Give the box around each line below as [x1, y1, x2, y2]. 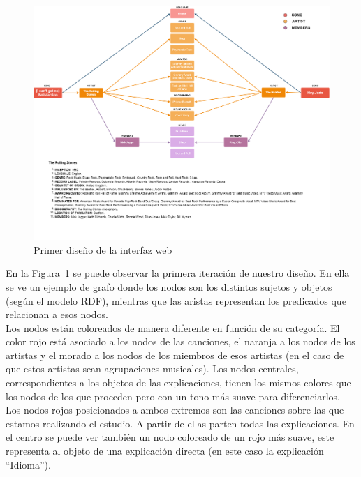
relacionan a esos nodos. [6, 307, 108, 321]
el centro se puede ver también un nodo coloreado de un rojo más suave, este [6, 430, 334, 444]
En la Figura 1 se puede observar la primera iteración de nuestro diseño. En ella [6, 266, 350, 280]
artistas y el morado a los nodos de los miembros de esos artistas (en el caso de [6, 347, 344, 362]
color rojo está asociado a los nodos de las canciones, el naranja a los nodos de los [6, 334, 355, 349]
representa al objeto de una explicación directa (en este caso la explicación [6, 444, 324, 458]
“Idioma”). [6, 457, 51, 471]
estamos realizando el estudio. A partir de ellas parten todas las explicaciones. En [6, 416, 355, 430]
